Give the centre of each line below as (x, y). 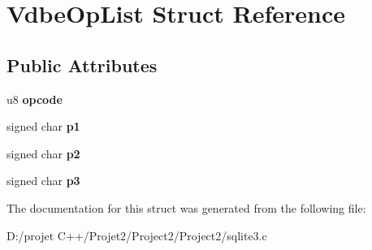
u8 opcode (35, 99)
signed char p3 (43, 181)
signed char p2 (43, 153)
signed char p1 (43, 126)
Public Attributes (82, 65)
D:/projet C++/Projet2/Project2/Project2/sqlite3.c (137, 235)
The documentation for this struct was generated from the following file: (186, 207)
